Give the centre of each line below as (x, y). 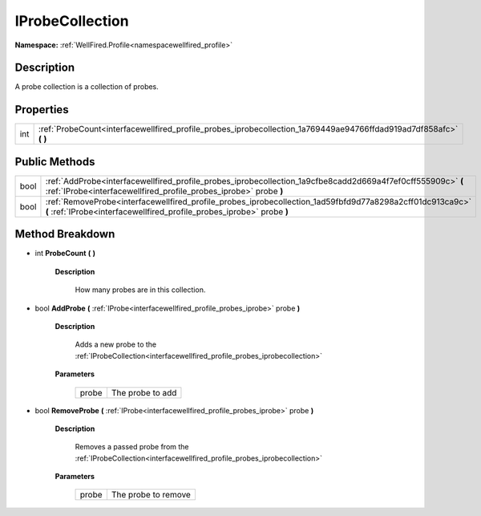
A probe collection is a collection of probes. (87, 87)
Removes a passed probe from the (132, 447)
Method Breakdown (65, 234)
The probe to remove (151, 495)
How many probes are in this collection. (140, 290)
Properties (42, 110)
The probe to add (144, 392)
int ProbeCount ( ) (65, 254)
